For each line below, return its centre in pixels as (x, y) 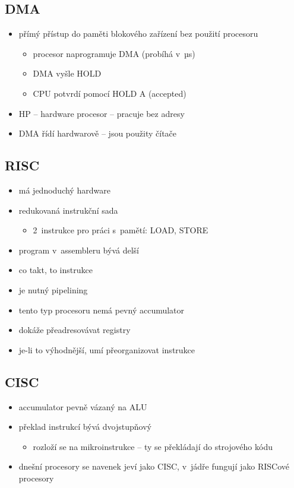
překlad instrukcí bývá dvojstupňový (85, 427)
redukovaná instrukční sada (68, 210)
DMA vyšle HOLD (67, 73)
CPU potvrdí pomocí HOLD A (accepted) (110, 93)
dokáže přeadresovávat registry (75, 330)
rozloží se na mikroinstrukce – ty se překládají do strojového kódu (153, 446)
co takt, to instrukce (56, 270)
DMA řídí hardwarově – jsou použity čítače (98, 133)
